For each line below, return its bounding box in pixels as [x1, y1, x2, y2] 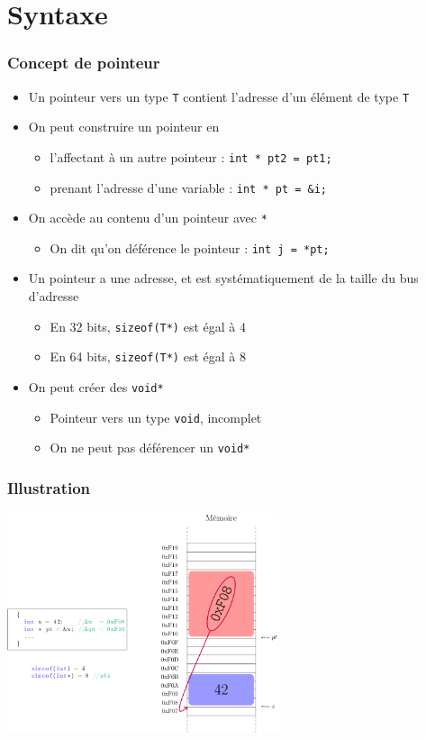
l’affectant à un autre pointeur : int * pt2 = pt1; [50, 147, 332, 166]
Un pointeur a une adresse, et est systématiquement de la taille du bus [28, 269, 419, 288]
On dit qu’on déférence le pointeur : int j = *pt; [50, 238, 330, 257]
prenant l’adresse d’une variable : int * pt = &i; [50, 178, 327, 196]
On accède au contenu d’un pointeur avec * [28, 208, 267, 227]
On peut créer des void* [28, 377, 164, 396]
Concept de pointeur [7, 51, 160, 74]
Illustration [7, 476, 91, 498]
